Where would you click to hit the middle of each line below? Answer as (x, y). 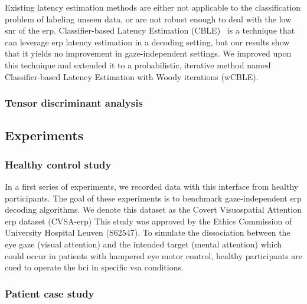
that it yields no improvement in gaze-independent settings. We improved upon (148, 53)
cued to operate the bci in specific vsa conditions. (94, 267)
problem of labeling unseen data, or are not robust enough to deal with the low (148, 19)
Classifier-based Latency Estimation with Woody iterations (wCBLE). (132, 76)
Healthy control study (58, 164)
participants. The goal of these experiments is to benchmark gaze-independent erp (153, 198)
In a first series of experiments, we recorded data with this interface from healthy (152, 186)
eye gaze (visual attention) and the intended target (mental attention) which (143, 244)
